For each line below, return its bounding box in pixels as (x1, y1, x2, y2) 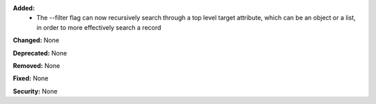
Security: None (13, 87, 58, 95)
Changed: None (13, 36, 59, 44)
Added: (13, 4, 35, 12)
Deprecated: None (13, 49, 68, 57)
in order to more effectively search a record (36, 23, 162, 31)
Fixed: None (13, 74, 49, 83)
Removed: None (13, 61, 61, 69)
